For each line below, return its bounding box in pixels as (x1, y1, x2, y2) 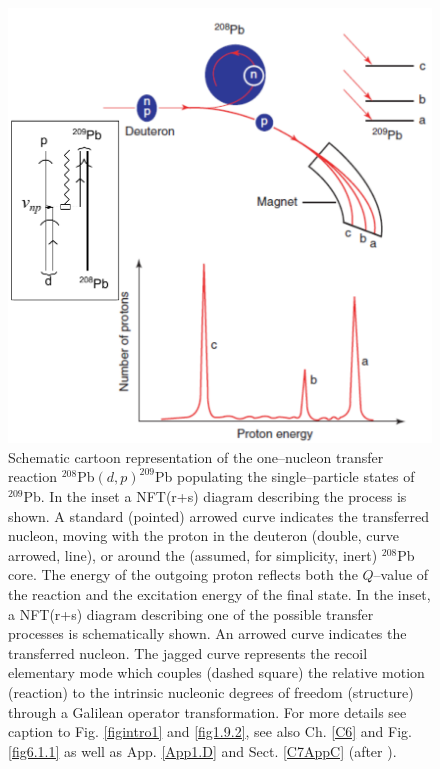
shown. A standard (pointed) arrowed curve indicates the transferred (8, 505, 429, 526)
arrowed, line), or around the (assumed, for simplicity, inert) (8, 544, 378, 565)
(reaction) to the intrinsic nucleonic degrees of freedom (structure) (8, 682, 414, 702)
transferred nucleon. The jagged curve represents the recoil (8, 642, 368, 663)
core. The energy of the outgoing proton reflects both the (8, 564, 358, 585)
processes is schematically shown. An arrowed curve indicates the (8, 623, 407, 644)
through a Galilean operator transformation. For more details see (8, 701, 407, 722)
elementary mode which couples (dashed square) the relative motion (8, 662, 425, 683)
